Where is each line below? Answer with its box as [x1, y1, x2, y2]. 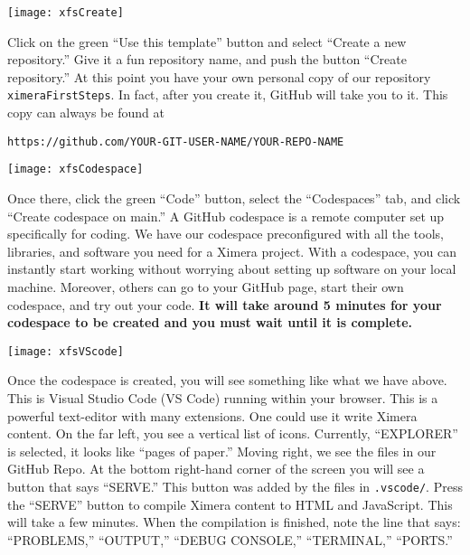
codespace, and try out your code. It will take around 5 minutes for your [7, 295, 442, 314]
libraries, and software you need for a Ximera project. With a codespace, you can [7, 241, 457, 260]
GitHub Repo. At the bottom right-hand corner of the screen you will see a [7, 459, 425, 478]
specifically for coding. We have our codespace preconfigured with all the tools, [7, 224, 445, 243]
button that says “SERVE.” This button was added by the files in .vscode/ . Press [7, 476, 463, 495]
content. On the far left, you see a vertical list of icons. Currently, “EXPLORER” [7, 424, 458, 443]
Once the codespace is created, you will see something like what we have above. [7, 371, 447, 390]
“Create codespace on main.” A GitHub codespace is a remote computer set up [7, 206, 445, 225]
